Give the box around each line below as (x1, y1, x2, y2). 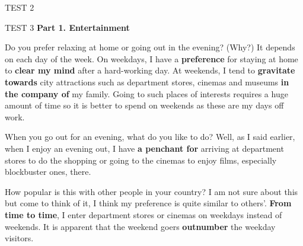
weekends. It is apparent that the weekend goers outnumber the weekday (5, 220, 276, 232)
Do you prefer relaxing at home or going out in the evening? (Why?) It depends (5, 41, 295, 53)
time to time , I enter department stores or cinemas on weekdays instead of (5, 208, 282, 221)
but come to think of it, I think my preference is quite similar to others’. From (5, 197, 292, 209)
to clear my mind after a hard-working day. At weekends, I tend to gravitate (5, 64, 295, 76)
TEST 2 (5, 1, 34, 13)
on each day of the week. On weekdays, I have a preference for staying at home (5, 52, 298, 65)
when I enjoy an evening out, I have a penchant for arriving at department (5, 142, 284, 154)
